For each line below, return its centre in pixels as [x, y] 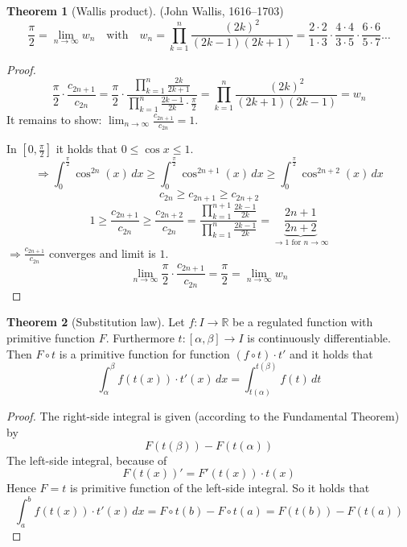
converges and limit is [102, 253]
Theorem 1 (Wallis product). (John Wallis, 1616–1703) [145, 10]
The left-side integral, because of [87, 460]
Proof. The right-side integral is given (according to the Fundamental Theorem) [203, 416]
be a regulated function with [303, 322]
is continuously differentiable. [319, 337]
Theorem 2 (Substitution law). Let [96, 322]
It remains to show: [54, 120]
